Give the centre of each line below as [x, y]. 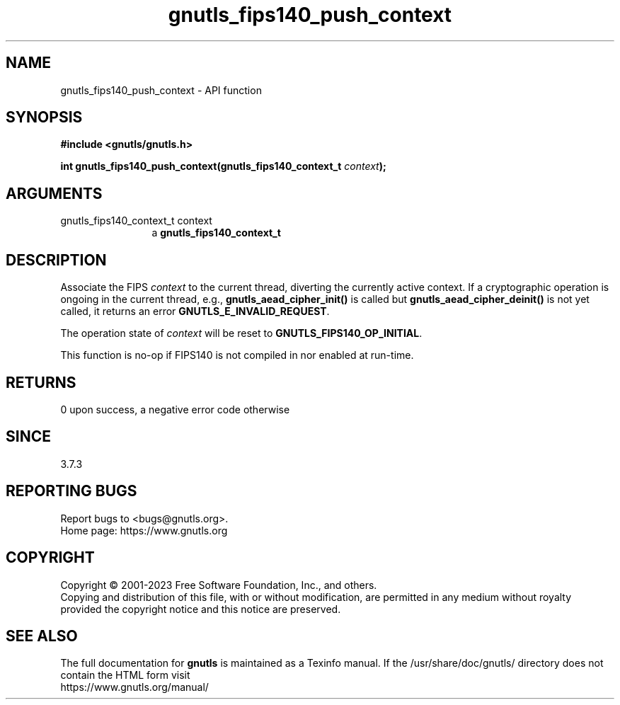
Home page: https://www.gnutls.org [144, 530]
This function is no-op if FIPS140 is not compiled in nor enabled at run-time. [237, 355]
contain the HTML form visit [125, 675]
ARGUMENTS [54, 193]
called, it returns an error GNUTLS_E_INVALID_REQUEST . [195, 311]
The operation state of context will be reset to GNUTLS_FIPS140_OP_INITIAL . [241, 333]
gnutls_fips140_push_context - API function [161, 90]
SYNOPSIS [44, 117]
